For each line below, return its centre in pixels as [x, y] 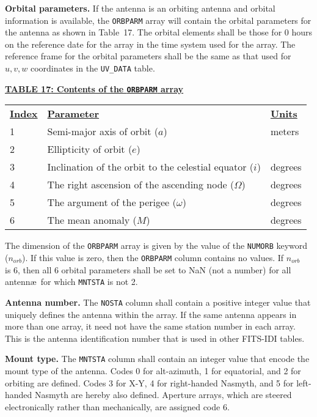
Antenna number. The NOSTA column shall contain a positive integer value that [158, 302]
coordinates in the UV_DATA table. [93, 68]
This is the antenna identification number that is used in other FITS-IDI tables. [155, 338]
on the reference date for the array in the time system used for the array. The [150, 44]
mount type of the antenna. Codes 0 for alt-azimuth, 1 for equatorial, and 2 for [153, 371]
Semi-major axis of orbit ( [103, 131]
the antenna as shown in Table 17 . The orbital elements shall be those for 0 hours [159, 32]
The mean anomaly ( [92, 220]
